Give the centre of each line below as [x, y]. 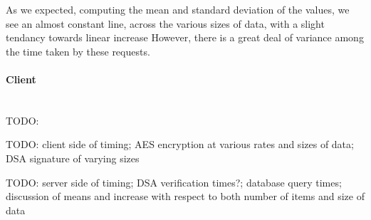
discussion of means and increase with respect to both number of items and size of [185, 196]
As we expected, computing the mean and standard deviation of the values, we [178, 9]
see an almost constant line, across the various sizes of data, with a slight [165, 23]
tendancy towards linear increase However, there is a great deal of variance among [185, 37]
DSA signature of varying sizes [73, 158]
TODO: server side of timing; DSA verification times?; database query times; [174, 182]
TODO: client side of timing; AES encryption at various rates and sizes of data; [180, 144]
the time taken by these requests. [78, 51]
